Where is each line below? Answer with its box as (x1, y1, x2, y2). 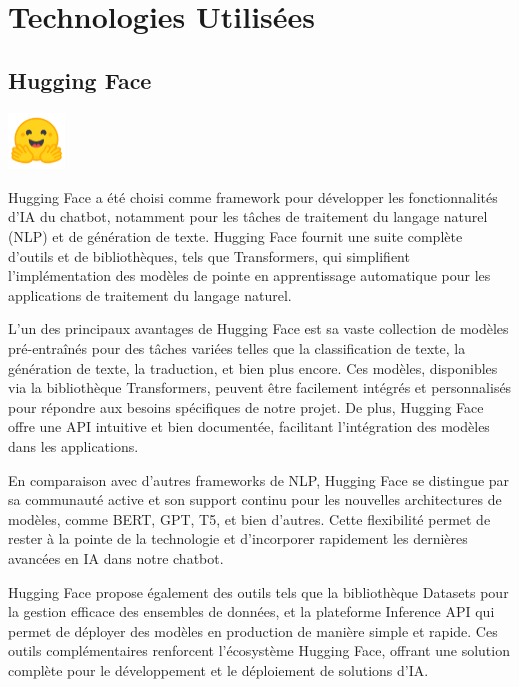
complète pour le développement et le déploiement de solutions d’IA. (8, 659, 429, 680)
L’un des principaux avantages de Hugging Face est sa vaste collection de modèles (8, 318, 509, 339)
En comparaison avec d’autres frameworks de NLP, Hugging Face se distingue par (8, 469, 510, 490)
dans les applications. (8, 435, 139, 456)
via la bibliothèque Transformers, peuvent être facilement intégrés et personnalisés (8, 377, 512, 398)
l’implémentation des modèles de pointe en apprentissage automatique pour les (8, 265, 491, 286)
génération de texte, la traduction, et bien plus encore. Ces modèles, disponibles (8, 357, 498, 378)
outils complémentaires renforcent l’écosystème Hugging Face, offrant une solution (8, 640, 510, 661)
